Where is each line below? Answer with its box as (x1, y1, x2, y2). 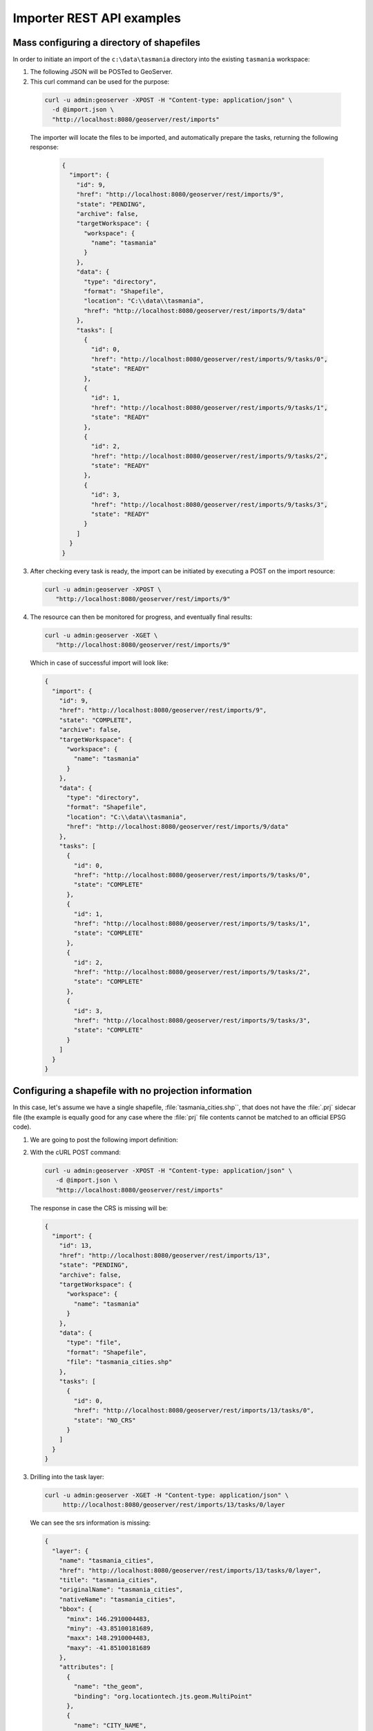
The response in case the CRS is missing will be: (30, 1203, 169, 1212)
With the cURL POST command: (30, 1148, 121, 1156)
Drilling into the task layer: (30, 1473, 104, 1481)
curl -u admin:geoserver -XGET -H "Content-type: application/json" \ (44, 1491, 289, 1499)
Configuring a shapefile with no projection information (12, 1085, 252, 1097)
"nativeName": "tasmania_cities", (59, 1595, 176, 1603)
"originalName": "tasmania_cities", (59, 1586, 183, 1594)
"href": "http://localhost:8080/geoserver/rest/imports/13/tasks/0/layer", (59, 1566, 322, 1575)
